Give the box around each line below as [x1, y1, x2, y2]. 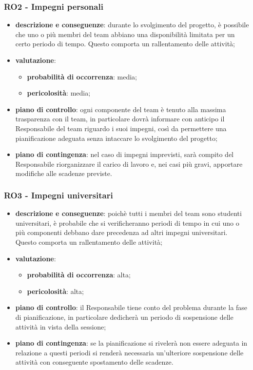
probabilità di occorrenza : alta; [27, 270, 131, 280]
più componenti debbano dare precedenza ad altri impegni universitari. [15, 227, 228, 237]
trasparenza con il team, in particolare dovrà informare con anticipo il [15, 114, 225, 124]
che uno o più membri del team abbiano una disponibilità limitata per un [15, 29, 235, 39]
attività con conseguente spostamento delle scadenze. [15, 357, 174, 367]
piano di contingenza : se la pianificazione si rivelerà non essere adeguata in [15, 338, 248, 348]
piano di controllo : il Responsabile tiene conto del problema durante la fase [15, 302, 248, 312]
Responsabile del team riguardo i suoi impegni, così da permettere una [15, 123, 227, 133]
